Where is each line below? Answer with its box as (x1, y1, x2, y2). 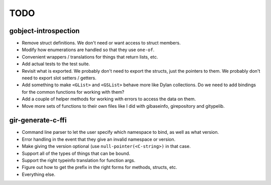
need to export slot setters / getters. (22, 75, 96, 81)
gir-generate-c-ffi (9, 116, 67, 125)
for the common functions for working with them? (22, 89, 124, 95)
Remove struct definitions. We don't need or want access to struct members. (22, 40, 181, 46)
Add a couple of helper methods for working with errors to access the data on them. (22, 96, 196, 102)
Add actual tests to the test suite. (22, 61, 90, 67)
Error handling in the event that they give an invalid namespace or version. (22, 136, 176, 142)
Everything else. (22, 171, 55, 177)
